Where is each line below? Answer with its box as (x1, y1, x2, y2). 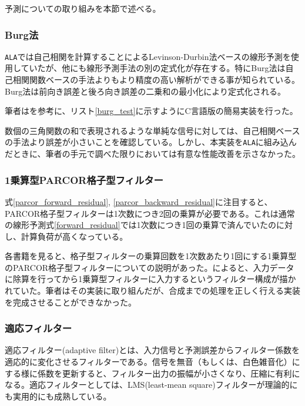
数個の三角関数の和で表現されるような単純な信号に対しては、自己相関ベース (5, 124, 300, 136)
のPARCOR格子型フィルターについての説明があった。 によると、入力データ (5, 261, 294, 273)
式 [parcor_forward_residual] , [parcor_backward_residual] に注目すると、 (5, 195, 273, 207)
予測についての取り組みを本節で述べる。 (5, 2, 161, 14)
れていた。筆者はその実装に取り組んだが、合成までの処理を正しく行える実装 (5, 284, 300, 297)
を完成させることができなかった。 (5, 296, 136, 308)
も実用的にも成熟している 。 (5, 390, 112, 402)
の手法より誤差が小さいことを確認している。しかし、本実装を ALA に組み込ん (5, 136, 297, 148)
